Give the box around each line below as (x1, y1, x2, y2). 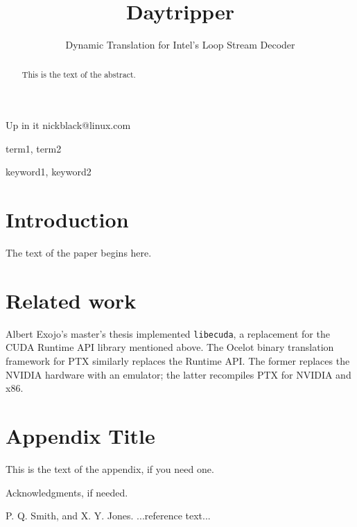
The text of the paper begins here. (6, 245, 152, 260)
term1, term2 (6, 141, 62, 155)
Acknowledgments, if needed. (6, 485, 128, 499)
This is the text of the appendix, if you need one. (6, 461, 214, 476)
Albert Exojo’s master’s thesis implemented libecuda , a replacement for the (6, 326, 330, 340)
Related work (6, 286, 137, 314)
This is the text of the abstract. (21, 68, 136, 80)
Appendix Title (6, 422, 155, 450)
